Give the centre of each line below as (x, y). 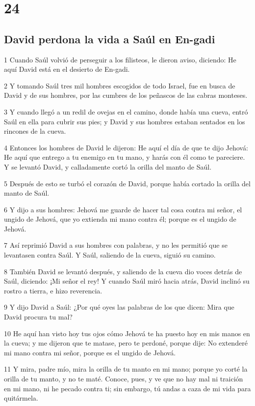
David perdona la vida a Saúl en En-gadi (110, 39)
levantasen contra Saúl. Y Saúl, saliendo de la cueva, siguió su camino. (110, 255)
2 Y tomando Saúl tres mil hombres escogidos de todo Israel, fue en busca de (120, 85)
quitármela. (21, 398)
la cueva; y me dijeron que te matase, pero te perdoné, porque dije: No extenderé (126, 343)
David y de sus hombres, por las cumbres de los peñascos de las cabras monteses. (126, 95)
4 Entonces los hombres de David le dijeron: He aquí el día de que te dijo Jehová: (126, 147)
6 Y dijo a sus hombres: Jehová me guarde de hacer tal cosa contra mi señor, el (123, 209)
